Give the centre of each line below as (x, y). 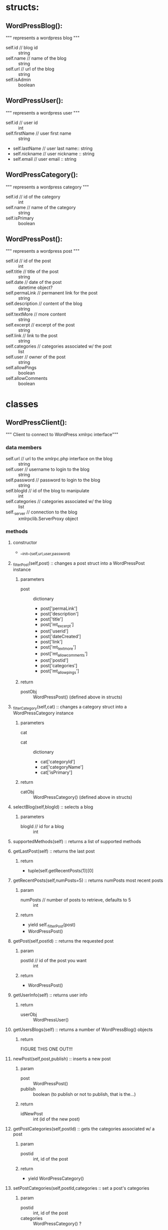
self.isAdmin (18, 80)
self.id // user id (22, 123)
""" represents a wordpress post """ (43, 251)
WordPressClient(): (36, 423)
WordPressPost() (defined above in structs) (77, 697)
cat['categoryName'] (62, 767)
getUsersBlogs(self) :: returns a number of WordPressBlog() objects (83, 1030)
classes (22, 404)
